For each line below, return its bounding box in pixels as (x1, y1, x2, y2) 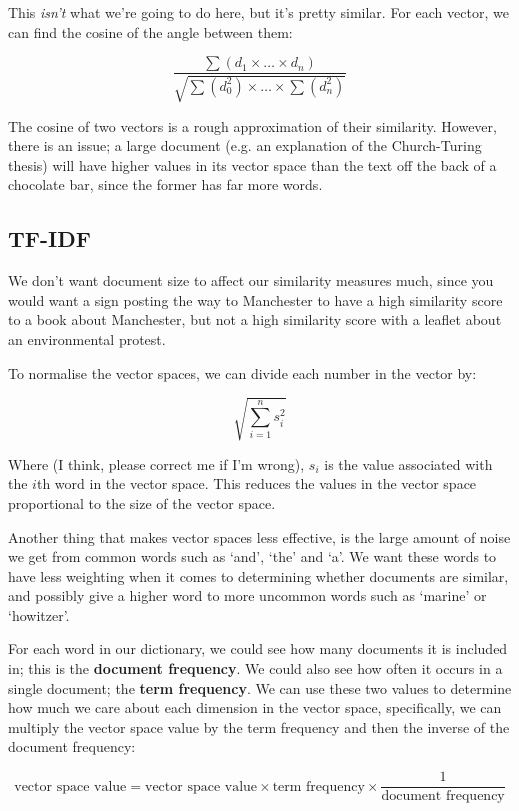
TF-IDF (8, 223, 91, 254)
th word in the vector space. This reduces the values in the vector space (36, 473, 477, 494)
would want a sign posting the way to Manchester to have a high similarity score (8, 289, 503, 310)
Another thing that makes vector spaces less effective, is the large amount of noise (8, 526, 511, 547)
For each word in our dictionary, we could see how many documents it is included (8, 638, 508, 659)
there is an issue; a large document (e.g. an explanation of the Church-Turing (8, 135, 482, 156)
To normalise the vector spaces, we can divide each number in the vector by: (8, 362, 477, 383)
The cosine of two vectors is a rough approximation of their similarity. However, (8, 115, 497, 136)
